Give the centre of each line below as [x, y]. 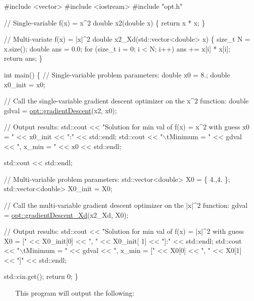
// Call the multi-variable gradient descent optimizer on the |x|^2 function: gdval [126, 205]
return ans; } [23, 58]
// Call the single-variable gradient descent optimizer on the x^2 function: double [127, 101]
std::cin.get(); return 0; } [41, 276]
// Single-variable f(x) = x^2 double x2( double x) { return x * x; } [104, 22]
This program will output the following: [75, 293]
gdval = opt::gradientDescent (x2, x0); [60, 110]
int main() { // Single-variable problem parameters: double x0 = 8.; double [117, 74]
